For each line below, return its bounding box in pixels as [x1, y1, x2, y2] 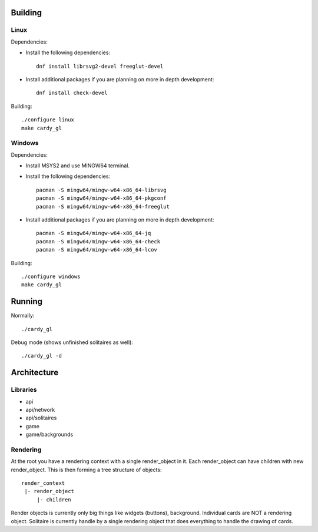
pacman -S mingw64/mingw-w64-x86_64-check [36, 238, 161, 244]
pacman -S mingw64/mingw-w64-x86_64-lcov [36, 246, 157, 253]
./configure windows [21, 273, 81, 280]
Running [11, 296, 43, 306]
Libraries [11, 386, 38, 394]
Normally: [11, 312, 35, 319]
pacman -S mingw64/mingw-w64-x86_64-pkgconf [36, 195, 167, 201]
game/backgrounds [25, 431, 74, 438]
